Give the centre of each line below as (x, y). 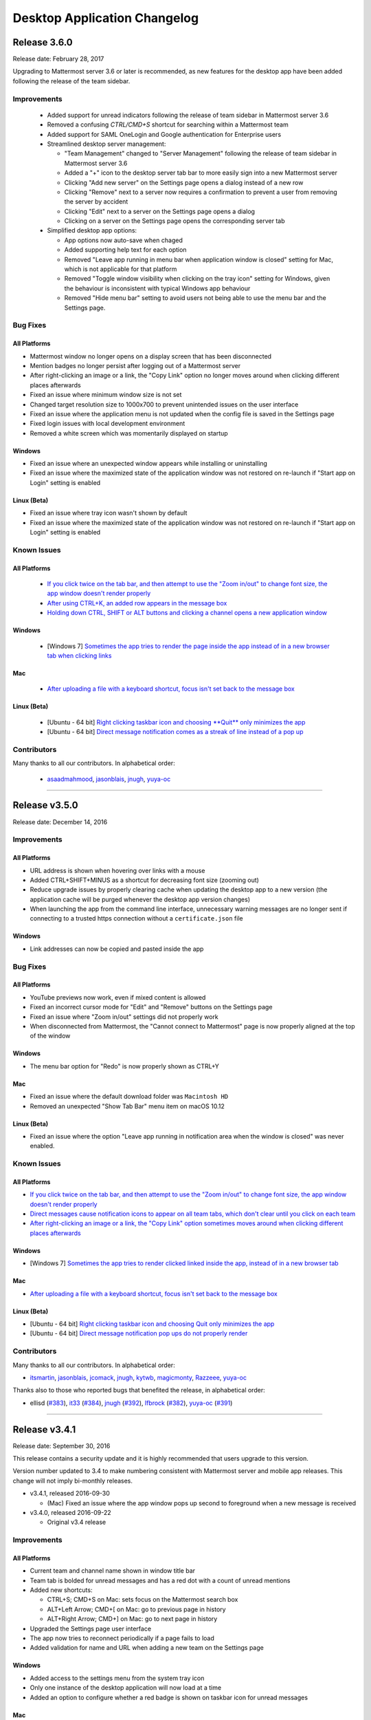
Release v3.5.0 (45, 805)
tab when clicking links (79, 655)
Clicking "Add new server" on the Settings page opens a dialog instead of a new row (184, 182)
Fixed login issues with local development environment (108, 424)
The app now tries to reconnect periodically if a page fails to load (122, 1638)
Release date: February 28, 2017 (58, 59)
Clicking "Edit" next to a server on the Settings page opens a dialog (160, 211)
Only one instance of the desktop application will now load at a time (126, 1688)
